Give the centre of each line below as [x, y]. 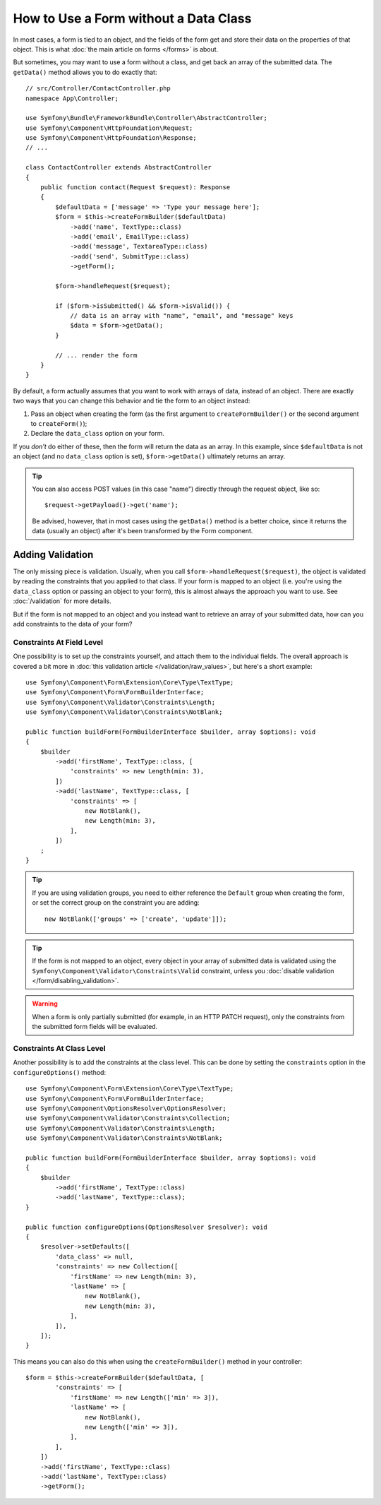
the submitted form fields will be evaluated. [95, 1027]
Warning [45, 1004]
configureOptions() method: [59, 1072]
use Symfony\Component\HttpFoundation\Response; [111, 138]
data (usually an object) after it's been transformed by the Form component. [143, 531]
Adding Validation [53, 554]
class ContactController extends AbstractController [119, 167]
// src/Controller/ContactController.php [98, 89]
